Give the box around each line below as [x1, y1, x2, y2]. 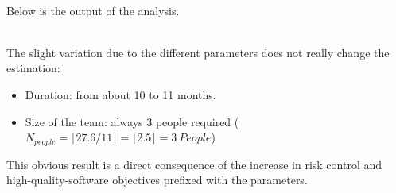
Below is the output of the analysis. [6, 2, 180, 18]
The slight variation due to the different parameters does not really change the [6, 44, 390, 60]
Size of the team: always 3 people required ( [25, 113, 239, 129]
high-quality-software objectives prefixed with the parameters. [6, 172, 308, 188]
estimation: [6, 60, 60, 76]
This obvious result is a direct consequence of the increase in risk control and [6, 156, 382, 172]
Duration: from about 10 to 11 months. [25, 86, 216, 102]
